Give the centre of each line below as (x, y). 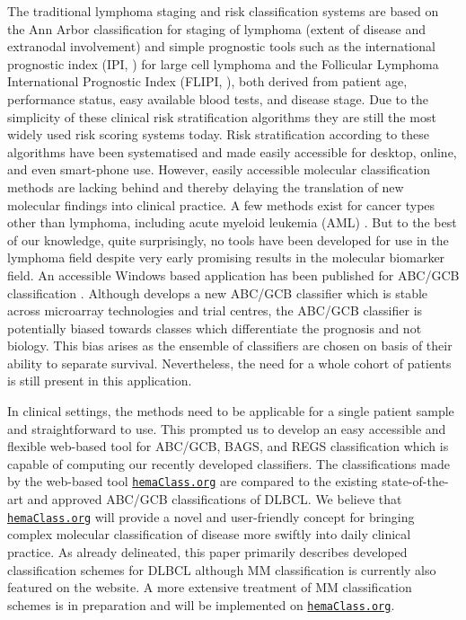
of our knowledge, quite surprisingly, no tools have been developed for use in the (228, 239)
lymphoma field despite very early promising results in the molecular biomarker (226, 257)
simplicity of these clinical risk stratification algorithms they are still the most (222, 116)
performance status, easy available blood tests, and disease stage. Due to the (218, 98)
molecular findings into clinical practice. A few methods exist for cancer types (221, 204)
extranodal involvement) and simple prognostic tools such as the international (221, 46)
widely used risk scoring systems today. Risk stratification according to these (219, 134)
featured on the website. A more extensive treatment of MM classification (210, 587)
